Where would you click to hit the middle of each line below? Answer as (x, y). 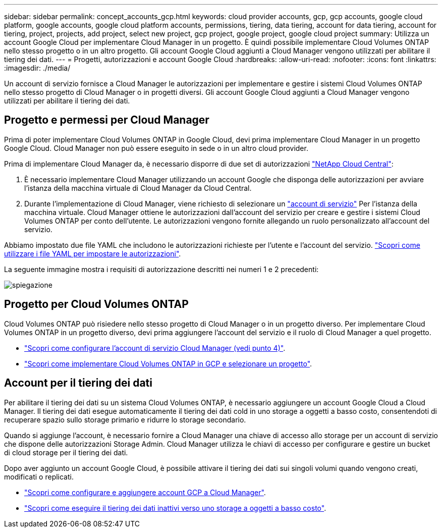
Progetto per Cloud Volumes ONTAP (96, 304)
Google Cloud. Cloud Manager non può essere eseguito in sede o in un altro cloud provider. (156, 148)
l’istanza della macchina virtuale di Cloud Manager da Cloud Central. (138, 188)
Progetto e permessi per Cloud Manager (107, 120)
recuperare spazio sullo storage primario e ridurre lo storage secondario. (125, 419)
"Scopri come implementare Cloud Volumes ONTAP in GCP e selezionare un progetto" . (168, 363)
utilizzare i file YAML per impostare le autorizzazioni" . (93, 253)
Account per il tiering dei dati (78, 383)
